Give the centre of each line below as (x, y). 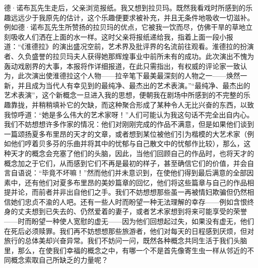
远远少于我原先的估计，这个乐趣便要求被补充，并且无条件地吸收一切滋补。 (132, 17)
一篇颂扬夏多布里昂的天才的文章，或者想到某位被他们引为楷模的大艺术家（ (126, 134)
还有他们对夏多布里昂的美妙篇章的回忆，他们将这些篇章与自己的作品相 (139, 182)
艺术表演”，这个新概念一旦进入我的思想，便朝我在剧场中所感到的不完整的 (124, 95)
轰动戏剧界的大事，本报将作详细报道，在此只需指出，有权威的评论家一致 (122, 66)
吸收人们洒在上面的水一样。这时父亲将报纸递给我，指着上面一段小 (118, 36)
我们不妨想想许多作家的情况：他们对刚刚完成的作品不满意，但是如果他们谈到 (129, 124)
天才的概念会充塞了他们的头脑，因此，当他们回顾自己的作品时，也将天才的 (132, 153)
